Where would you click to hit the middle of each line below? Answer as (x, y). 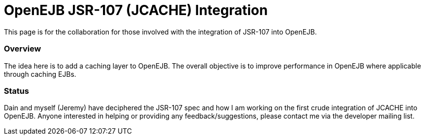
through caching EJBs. (40, 74)
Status (17, 91)
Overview (23, 49)
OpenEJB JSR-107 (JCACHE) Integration (136, 10)
